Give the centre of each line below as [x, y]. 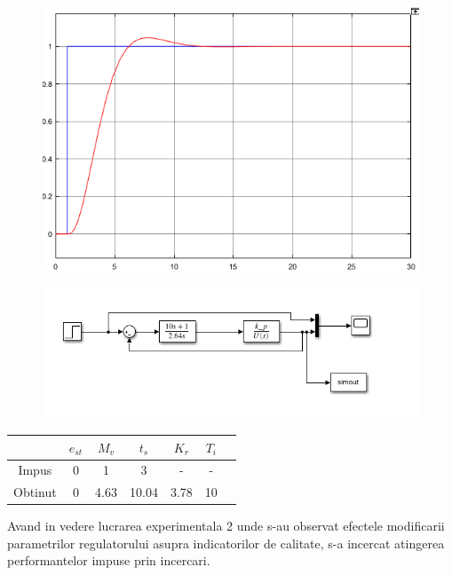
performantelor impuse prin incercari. [109, 560]
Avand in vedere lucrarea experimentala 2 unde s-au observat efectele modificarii [226, 526]
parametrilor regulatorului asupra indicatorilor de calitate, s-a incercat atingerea [226, 543]
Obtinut [35, 492]
